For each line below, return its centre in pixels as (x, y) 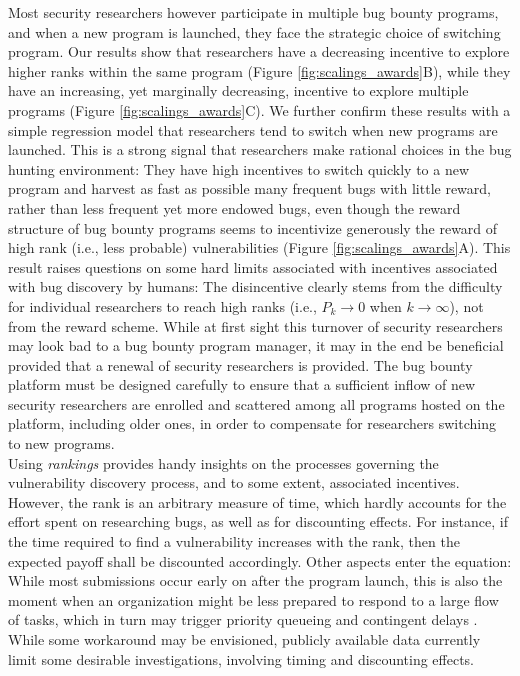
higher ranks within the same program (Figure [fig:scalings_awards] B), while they (259, 70)
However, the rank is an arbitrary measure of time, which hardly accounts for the (257, 501)
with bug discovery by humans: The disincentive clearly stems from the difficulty (255, 286)
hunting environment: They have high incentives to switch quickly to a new (239, 168)
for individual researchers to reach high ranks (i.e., (162, 305)
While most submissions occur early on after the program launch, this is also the (255, 580)
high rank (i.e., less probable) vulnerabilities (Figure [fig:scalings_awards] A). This (259, 247)
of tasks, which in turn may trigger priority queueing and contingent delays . (243, 619)
